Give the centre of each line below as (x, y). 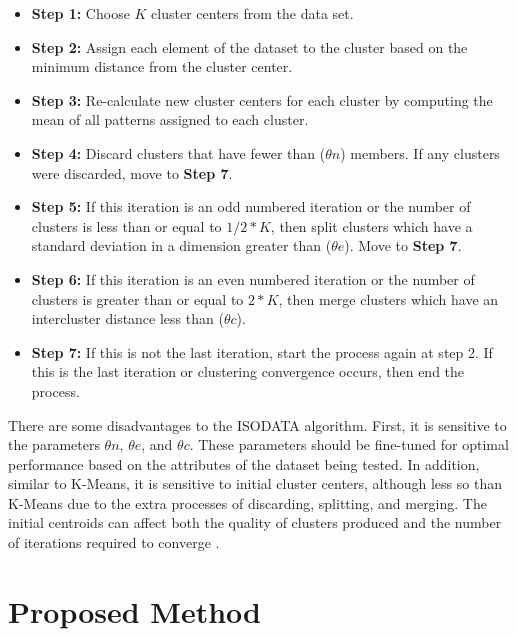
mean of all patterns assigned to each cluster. (170, 119)
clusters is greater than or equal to (137, 298)
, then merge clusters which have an (388, 298)
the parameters (54, 444)
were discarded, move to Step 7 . (132, 172)
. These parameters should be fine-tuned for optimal (349, 444)
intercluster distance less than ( (127, 318)
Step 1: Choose (80, 13)
